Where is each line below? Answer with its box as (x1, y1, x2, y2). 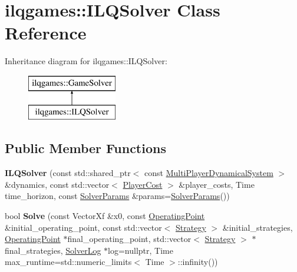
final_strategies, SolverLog (5, 244, 101, 256)
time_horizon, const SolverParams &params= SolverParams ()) (5, 190, 230, 202)
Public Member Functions (5, 139, 166, 157)
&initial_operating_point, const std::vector (5, 221, 162, 233)
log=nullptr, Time (108, 244, 173, 256)
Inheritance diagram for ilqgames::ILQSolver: (5, 55, 167, 67)
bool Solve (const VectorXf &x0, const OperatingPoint (5, 210, 205, 222)
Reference (5, 21, 87, 45)
